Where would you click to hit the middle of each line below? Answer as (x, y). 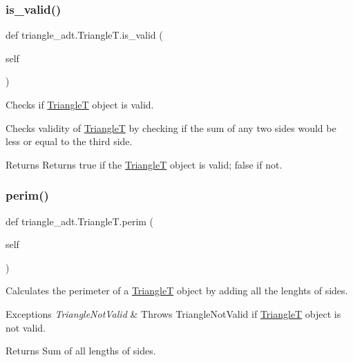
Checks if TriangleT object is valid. (80, 104)
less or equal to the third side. (69, 141)
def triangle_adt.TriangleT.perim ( (80, 221)
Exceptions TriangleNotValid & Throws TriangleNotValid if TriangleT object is (173, 313)
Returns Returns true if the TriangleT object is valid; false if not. (144, 164)
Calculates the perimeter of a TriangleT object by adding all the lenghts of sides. (177, 290)
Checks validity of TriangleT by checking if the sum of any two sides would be (171, 127)
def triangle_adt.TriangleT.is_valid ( (84, 35)
